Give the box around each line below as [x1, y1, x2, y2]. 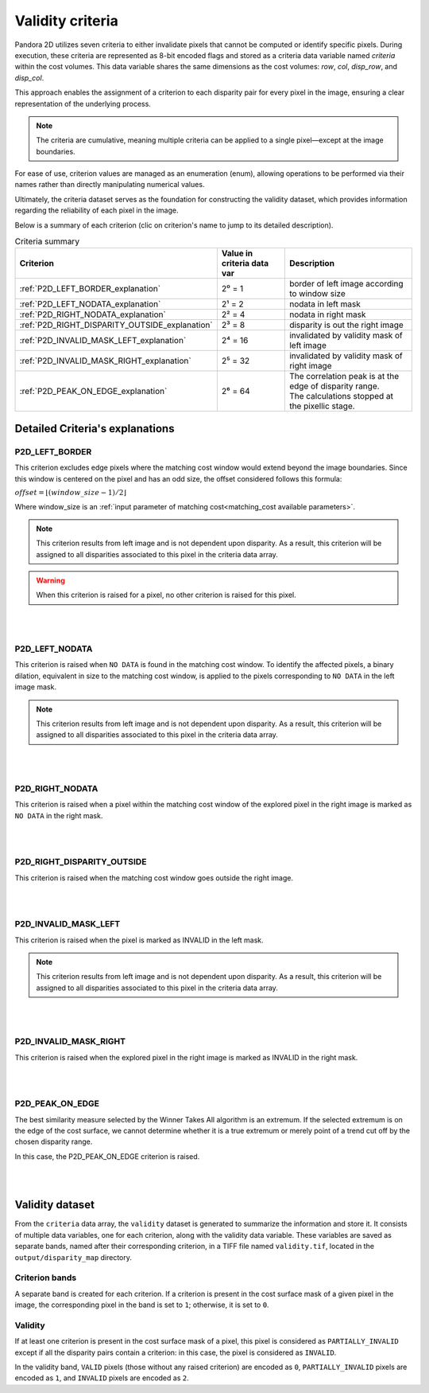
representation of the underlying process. [14, 99, 151, 108]
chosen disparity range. [14, 1137, 93, 1146]
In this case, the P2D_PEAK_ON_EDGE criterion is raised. [14, 1151, 200, 1161]
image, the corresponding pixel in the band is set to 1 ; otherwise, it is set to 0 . [14, 1300, 269, 1309]
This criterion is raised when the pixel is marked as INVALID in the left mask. [14, 935, 264, 945]
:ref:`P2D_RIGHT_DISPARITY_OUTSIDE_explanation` [19, 319, 214, 330]
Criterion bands [14, 1272, 77, 1283]
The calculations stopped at [288, 391, 393, 402]
